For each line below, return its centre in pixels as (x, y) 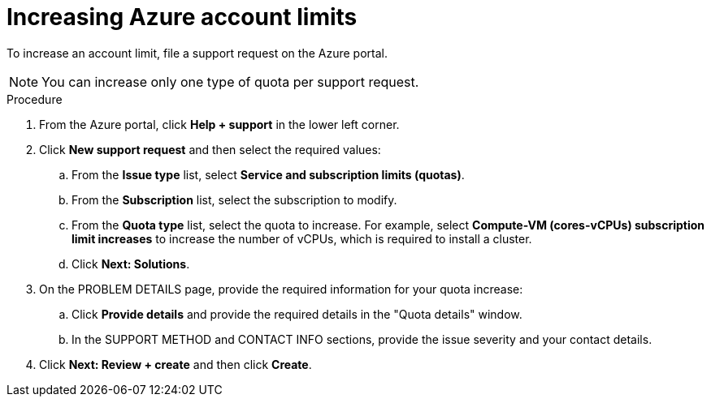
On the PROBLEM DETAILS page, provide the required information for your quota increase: (281, 289)
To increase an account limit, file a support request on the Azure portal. (197, 53)
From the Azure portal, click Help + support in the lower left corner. (219, 124)
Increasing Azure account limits (182, 17)
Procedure (35, 99)
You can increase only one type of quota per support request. (230, 81)
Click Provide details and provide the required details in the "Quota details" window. (297, 314)
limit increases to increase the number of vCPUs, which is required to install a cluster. (302, 238)
